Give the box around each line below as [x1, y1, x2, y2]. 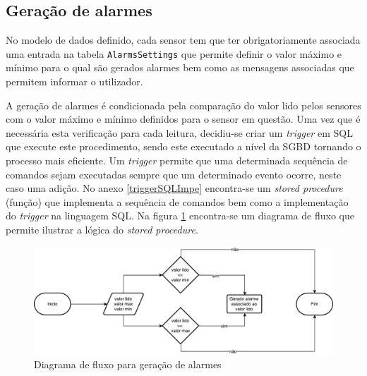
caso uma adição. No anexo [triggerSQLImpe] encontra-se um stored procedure [6, 181, 343, 195]
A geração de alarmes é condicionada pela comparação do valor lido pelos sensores [6, 97, 361, 112]
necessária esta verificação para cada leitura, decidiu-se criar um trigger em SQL [6, 125, 353, 140]
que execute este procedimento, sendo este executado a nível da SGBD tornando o [6, 139, 361, 154]
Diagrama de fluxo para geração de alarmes [34, 357, 222, 372]
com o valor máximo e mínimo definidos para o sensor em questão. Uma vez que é [6, 111, 361, 126]
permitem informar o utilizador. [6, 74, 143, 89]
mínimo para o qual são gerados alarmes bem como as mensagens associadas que [6, 60, 354, 75]
